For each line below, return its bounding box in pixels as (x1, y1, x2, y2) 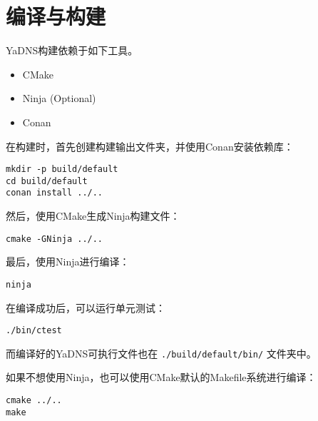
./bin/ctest (6, 325, 62, 336)
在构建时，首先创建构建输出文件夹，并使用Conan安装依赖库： (6, 138, 294, 153)
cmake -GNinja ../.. (6, 233, 103, 244)
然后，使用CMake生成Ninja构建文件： (6, 208, 180, 223)
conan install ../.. (6, 188, 103, 198)
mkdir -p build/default (6, 164, 118, 175)
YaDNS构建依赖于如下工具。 (6, 43, 138, 58)
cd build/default (6, 176, 88, 186)
